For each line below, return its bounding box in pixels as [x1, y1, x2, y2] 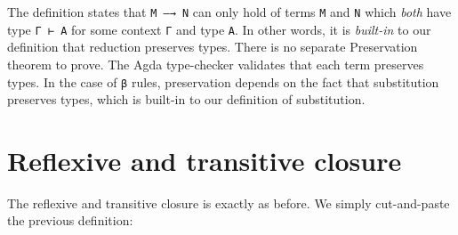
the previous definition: [7, 211, 133, 230]
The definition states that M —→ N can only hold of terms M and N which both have [7, 3, 452, 20]
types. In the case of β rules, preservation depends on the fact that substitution [7, 72, 439, 91]
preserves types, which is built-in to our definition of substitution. [7, 90, 366, 109]
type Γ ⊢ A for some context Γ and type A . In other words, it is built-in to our [7, 20, 431, 38]
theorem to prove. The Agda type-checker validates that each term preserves [7, 54, 424, 73]
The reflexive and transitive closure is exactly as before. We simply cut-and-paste [7, 193, 450, 212]
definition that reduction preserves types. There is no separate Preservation [7, 37, 418, 56]
